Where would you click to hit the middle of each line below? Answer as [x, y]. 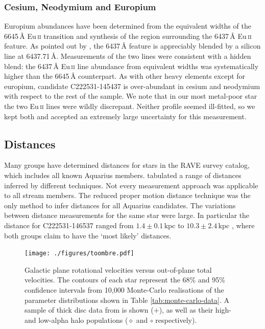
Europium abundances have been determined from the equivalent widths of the [128, 26]
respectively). [176, 320]
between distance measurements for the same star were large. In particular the [127, 215]
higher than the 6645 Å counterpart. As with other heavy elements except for [125, 76]
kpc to [174, 225]
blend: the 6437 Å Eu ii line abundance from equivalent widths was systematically [131, 66]
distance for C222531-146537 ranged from [69, 225]
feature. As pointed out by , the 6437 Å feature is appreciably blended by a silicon [132, 46]
